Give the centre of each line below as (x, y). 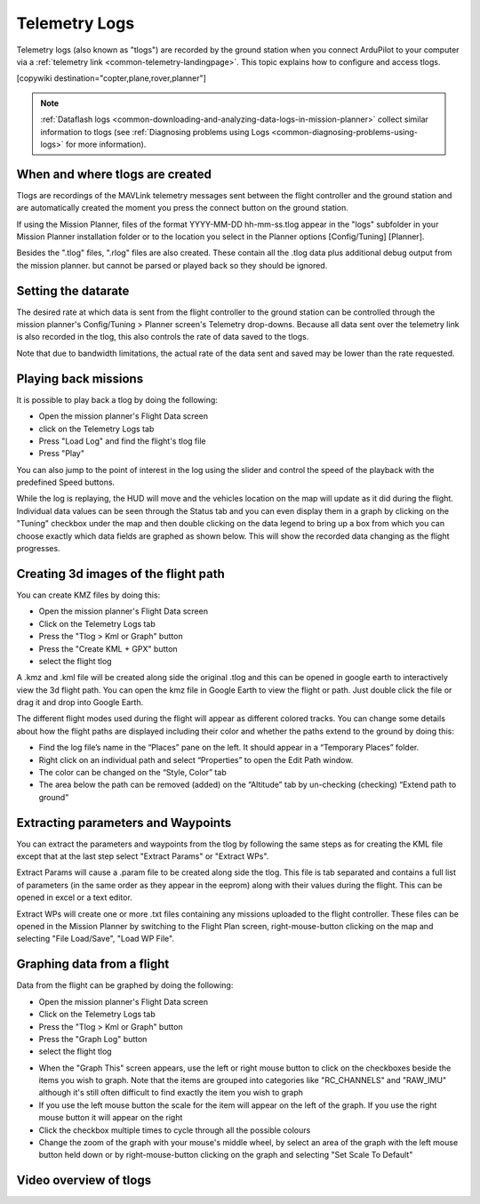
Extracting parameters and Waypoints (124, 823)
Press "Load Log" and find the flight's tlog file (122, 441)
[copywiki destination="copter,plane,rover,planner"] (111, 78)
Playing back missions (80, 378)
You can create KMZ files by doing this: (88, 595)
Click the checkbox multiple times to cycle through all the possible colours (175, 1130)
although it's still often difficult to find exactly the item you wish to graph (171, 1093)
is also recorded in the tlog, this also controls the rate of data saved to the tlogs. (163, 337)
